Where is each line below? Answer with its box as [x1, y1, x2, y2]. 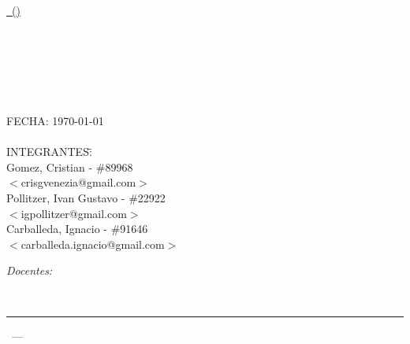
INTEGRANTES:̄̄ [6, 143, 92, 160]
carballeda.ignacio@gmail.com [20, 235, 165, 252]
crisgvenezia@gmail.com [20, 174, 136, 190]
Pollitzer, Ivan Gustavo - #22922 [6, 189, 166, 205]
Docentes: [6, 262, 53, 279]
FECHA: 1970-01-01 [6, 112, 104, 128]
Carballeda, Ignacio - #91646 [6, 220, 148, 237]
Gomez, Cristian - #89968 [6, 158, 133, 175]
